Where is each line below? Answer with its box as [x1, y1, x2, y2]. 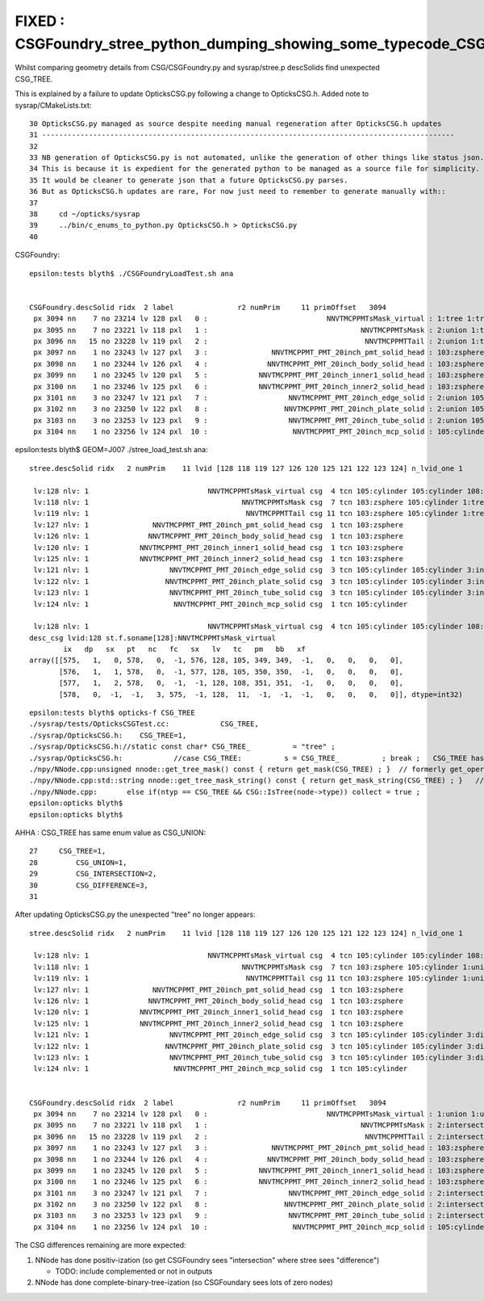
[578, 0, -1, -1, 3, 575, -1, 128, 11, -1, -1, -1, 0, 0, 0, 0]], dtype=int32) [59, 690, 463, 699]
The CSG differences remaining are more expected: [15, 1240, 186, 1250]
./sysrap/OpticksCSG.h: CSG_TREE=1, [29, 731, 187, 740]
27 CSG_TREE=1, [29, 846, 106, 856]
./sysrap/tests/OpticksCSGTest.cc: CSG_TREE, [29, 720, 260, 728]
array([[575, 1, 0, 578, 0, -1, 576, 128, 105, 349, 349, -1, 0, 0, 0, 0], [29, 656, 403, 665]
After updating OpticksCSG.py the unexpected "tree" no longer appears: [15, 909, 256, 920]
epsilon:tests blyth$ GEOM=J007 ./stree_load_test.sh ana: [15, 445, 209, 455]
